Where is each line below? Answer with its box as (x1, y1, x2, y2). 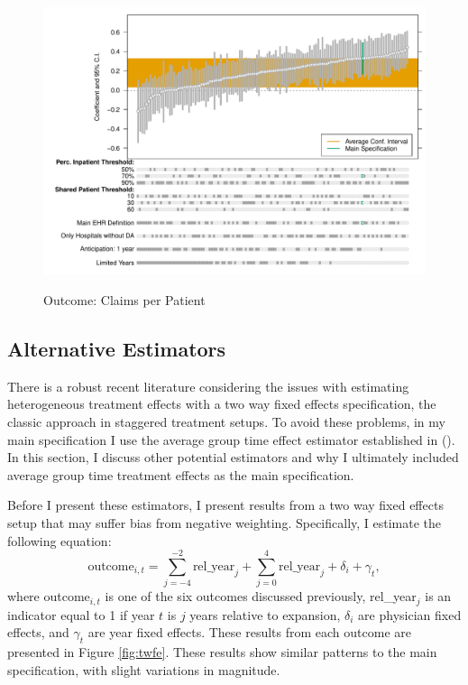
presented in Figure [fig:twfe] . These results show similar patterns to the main (7, 643, 437, 662)
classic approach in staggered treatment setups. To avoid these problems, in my (7, 412, 445, 431)
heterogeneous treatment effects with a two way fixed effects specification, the (7, 394, 436, 413)
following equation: (7, 531, 112, 550)
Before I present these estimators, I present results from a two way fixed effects (7, 495, 444, 514)
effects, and (7, 623, 69, 642)
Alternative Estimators (7, 335, 226, 363)
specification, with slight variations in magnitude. (7, 660, 280, 679)
